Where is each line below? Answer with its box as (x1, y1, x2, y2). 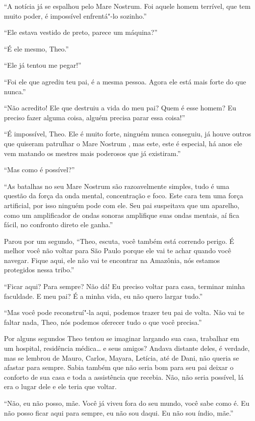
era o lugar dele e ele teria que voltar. (4, 381, 117, 392)
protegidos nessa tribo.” (4, 264, 75, 275)
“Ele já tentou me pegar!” (4, 60, 81, 70)
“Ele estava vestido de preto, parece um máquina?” (4, 27, 158, 37)
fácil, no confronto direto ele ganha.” (4, 219, 113, 230)
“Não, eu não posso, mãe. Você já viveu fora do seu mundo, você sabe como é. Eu (4, 398, 250, 408)
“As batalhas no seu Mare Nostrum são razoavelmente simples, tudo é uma (4, 181, 229, 191)
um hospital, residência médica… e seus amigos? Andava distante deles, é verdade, (4, 343, 250, 353)
